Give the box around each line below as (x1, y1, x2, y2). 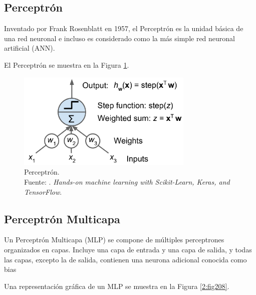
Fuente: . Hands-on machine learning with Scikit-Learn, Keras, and (24, 176, 230, 187)
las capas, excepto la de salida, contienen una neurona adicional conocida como (4, 254, 247, 264)
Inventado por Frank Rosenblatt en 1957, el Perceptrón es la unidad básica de (4, 23, 243, 34)
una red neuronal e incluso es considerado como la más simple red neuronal (4, 33, 235, 43)
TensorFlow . (24, 186, 62, 197)
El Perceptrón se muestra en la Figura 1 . (4, 59, 129, 70)
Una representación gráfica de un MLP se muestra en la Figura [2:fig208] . (4, 280, 229, 291)
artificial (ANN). (4, 43, 55, 53)
